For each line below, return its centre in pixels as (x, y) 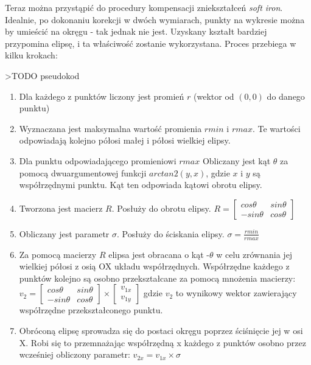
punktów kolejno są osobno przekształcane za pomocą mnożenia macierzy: (157, 278)
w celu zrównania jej (254, 254)
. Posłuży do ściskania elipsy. (171, 233)
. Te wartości (276, 128)
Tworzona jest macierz (61, 208)
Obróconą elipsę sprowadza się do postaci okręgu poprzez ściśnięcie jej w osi (161, 330)
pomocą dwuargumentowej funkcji (83, 172)
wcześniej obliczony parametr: (75, 354)
